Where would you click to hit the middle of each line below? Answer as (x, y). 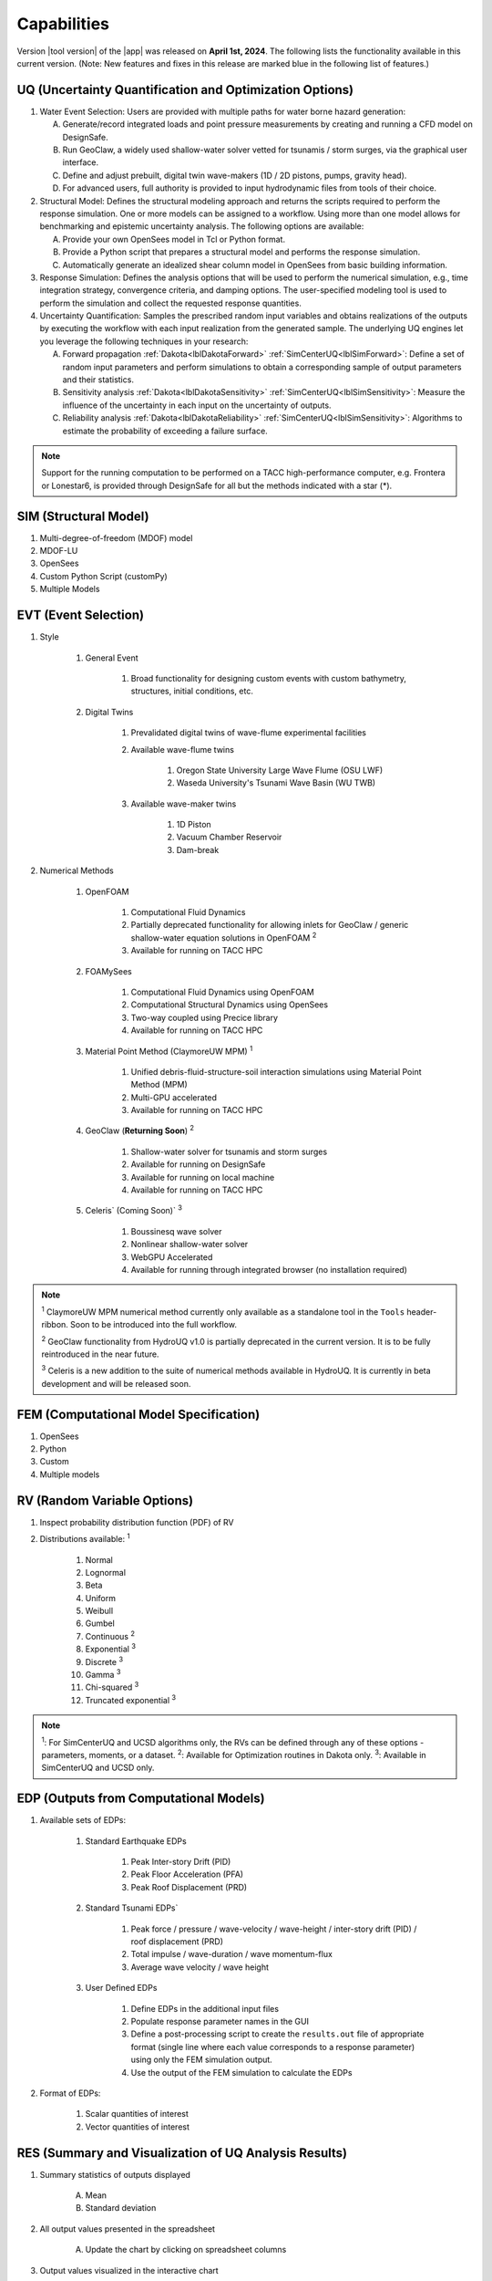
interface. (81, 162)
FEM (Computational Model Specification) (138, 1414)
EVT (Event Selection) (81, 615)
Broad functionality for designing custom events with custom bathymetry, (269, 678)
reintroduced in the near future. (100, 1354)
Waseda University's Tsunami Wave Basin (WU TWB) (276, 783)
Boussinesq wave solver (176, 1231)
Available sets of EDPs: (83, 1820)
